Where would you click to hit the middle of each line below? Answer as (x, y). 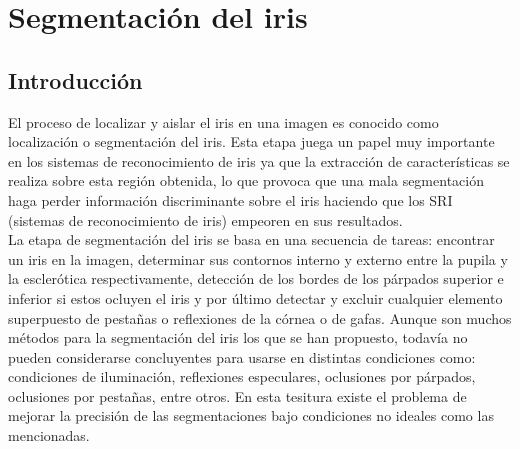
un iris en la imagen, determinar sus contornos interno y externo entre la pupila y (258, 258)
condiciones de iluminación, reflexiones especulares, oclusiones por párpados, (242, 376)
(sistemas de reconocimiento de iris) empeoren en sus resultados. (205, 219)
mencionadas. (49, 435)
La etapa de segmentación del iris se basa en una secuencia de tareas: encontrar (251, 239)
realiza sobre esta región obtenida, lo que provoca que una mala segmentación (246, 180)
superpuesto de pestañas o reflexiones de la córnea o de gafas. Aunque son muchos (260, 317)
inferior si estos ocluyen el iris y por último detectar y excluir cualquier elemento (255, 297)
